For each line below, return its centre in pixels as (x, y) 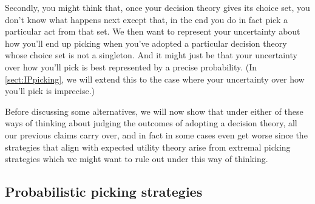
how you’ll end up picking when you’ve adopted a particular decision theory (146, 43)
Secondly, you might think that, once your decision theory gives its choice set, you (157, 7)
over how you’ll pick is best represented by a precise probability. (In (131, 66)
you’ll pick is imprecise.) (50, 91)
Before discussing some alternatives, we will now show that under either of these (154, 111)
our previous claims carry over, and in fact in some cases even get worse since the (156, 134)
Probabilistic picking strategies (104, 192)
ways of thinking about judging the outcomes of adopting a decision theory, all (151, 123)
